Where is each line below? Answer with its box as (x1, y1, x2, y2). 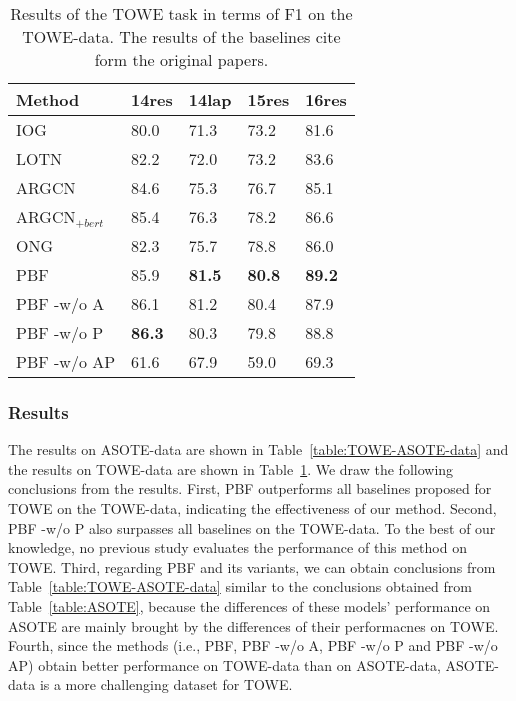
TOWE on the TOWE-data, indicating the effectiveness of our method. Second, (8, 498, 497, 518)
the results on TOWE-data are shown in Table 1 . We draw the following (8, 458, 454, 479)
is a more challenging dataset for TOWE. (39, 674, 293, 695)
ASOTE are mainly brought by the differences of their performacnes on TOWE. (8, 615, 499, 636)
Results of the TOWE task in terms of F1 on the (10, 2, 353, 25)
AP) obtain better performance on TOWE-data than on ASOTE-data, (8, 654, 441, 675)
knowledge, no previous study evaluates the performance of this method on (8, 537, 467, 558)
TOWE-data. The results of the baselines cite (22, 25, 341, 48)
